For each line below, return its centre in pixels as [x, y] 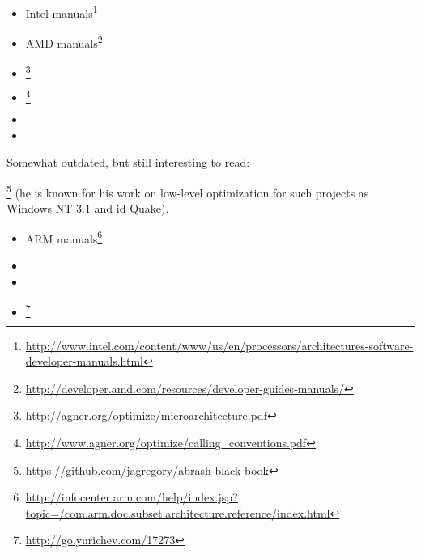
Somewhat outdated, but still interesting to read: [128, 162]
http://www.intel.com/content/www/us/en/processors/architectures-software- [219, 345]
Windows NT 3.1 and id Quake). [88, 208]
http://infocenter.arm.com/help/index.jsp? [132, 497]
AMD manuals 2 [64, 42]
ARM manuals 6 [64, 237]
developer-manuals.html [84, 361]
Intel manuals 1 [62, 12]
